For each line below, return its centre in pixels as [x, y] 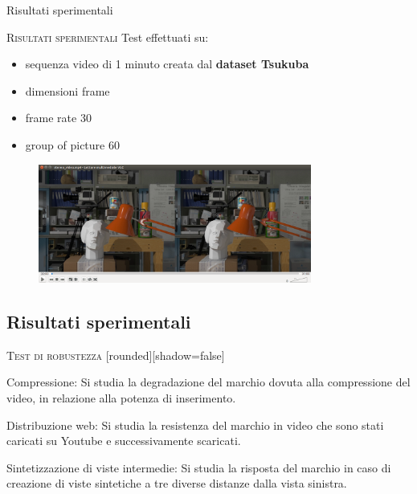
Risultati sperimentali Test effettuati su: [108, 37]
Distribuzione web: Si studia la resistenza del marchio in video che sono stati [195, 425]
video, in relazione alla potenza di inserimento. [121, 397]
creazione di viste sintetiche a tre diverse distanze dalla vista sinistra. [177, 483]
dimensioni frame [67, 90]
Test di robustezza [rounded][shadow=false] [116, 355]
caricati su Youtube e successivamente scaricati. [124, 441]
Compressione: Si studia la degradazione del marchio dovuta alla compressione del [208, 382]
